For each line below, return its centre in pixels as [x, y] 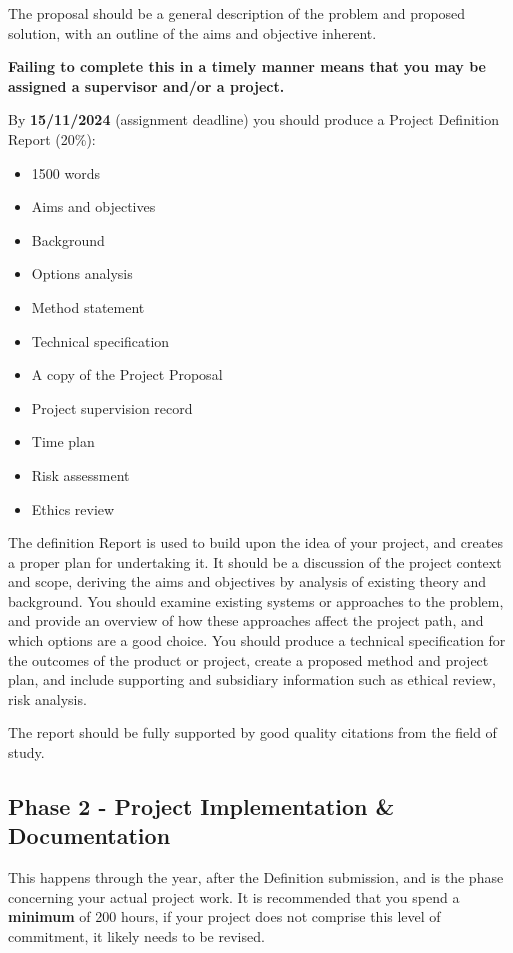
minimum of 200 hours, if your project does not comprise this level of [224, 916]
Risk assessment [80, 474]
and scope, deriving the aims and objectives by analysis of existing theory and [247, 581]
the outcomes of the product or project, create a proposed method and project [248, 659]
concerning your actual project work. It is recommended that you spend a [234, 896]
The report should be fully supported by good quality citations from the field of [252, 732]
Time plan [63, 441]
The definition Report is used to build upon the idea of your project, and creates [255, 542]
